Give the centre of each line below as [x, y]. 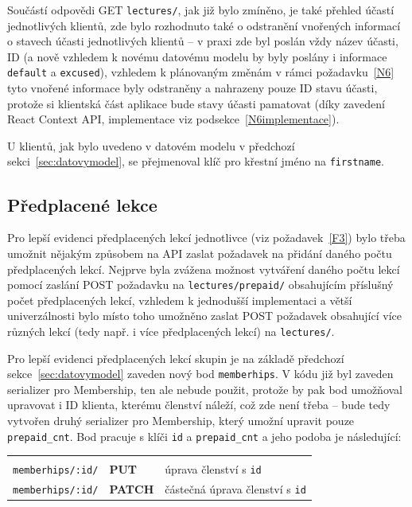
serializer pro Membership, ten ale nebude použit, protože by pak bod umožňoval [205, 389]
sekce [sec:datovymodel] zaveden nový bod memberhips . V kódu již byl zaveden [200, 374]
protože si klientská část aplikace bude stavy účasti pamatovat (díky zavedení [196, 103]
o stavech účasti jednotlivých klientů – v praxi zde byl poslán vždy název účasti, [203, 41]
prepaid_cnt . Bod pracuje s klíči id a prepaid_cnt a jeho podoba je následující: [204, 436]
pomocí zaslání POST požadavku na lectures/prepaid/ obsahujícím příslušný [200, 285]
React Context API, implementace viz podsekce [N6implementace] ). [173, 119]
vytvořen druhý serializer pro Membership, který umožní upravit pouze [181, 421]
